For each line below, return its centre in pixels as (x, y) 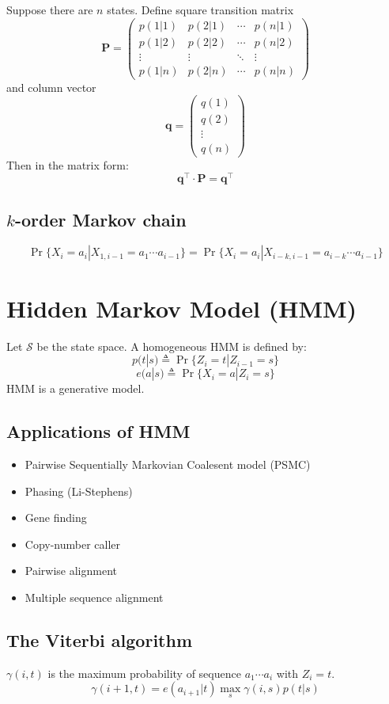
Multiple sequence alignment (94, 597)
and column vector (51, 87)
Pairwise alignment (71, 571)
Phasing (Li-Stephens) (79, 491)
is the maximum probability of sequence (144, 673)
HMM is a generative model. (76, 388)
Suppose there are (50, 10)
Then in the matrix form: (68, 164)
